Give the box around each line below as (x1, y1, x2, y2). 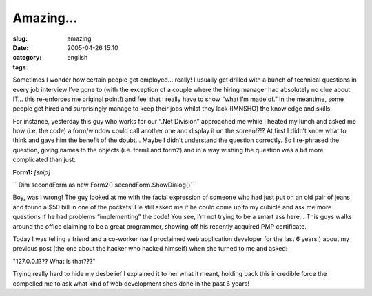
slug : (12, 34, 28, 43)
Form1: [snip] (12, 168, 51, 177)
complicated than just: (12, 155, 76, 164)
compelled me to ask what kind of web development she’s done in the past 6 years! (12, 279, 249, 288)
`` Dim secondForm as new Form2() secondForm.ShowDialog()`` (12, 181, 195, 189)
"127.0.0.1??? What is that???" (12, 257, 96, 265)
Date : (12, 43, 29, 52)
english (67, 54, 88, 62)
